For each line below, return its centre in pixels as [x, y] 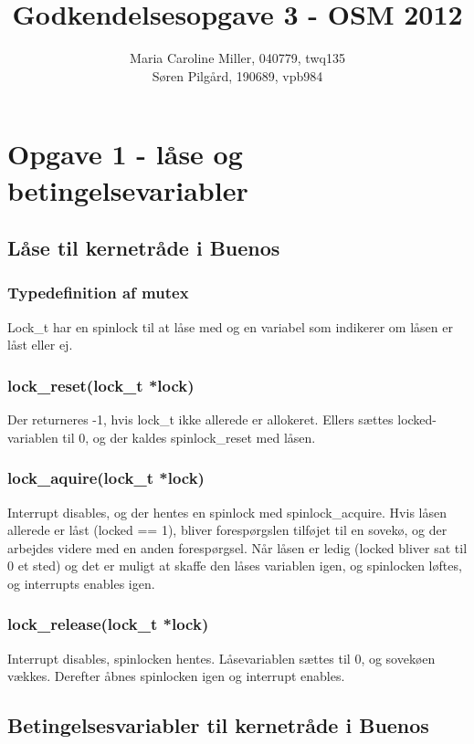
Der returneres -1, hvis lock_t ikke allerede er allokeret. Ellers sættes [200, 419]
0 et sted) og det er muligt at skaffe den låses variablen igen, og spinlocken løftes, [235, 566]
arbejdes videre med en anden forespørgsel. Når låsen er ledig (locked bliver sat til [237, 547]
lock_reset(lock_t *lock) [101, 385]
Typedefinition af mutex [98, 293]
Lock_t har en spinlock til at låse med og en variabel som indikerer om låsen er [230, 326]
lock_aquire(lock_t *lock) [106, 478]
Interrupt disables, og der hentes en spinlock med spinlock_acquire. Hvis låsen [227, 512]
